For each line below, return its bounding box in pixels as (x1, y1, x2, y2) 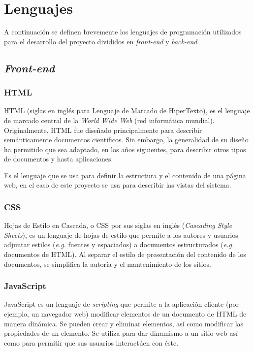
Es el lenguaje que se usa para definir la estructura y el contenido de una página (4, 170, 246, 180)
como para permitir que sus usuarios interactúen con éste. (4, 337, 179, 348)
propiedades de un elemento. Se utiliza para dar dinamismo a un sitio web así (4, 328, 238, 338)
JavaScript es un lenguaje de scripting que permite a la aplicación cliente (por (4, 299, 239, 309)
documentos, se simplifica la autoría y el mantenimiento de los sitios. (4, 258, 211, 269)
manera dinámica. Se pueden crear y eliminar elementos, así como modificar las (4, 318, 244, 328)
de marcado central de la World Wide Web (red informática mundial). (4, 115, 215, 125)
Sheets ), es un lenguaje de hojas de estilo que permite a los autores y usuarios (4, 229, 238, 240)
